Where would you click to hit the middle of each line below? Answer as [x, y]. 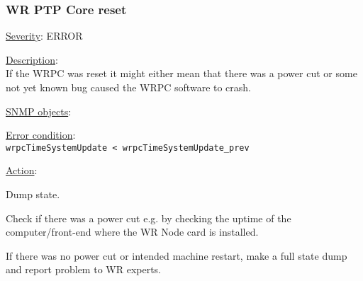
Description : [32, 59]
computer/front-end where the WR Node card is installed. [132, 232]
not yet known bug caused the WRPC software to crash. [129, 87]
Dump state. [33, 194]
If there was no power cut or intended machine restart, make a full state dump [177, 255]
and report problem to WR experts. [84, 269]
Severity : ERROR [44, 36]
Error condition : [41, 135]
